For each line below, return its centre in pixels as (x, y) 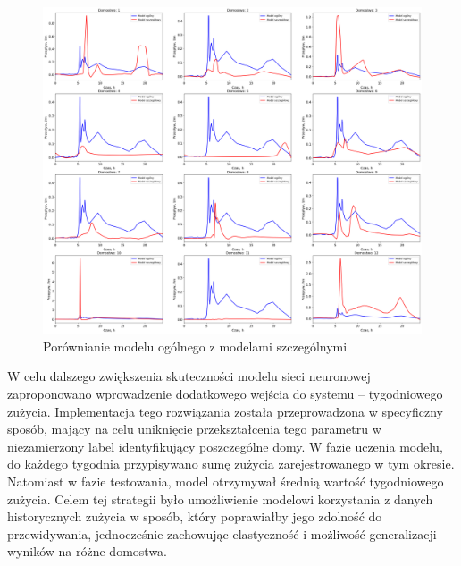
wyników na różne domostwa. (87, 551)
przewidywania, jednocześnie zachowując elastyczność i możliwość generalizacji (222, 533)
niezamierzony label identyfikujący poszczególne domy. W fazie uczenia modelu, (225, 446)
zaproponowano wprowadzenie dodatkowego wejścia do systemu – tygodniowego (225, 393)
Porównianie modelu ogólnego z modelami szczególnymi (195, 346)
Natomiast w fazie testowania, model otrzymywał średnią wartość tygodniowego (226, 481)
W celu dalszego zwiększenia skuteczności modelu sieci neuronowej (189, 376)
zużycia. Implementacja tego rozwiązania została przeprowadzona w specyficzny (225, 411)
